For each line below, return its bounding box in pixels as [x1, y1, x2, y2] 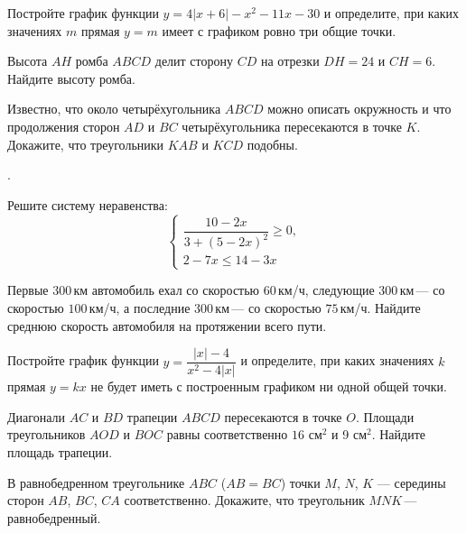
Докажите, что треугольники [7, 134, 164, 153]
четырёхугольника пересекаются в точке [182, 116, 402, 135]
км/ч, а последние [89, 298, 191, 317]
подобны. [247, 134, 298, 153]
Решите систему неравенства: [7, 195, 168, 214]
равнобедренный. [7, 508, 101, 527]
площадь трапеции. [7, 442, 113, 461]
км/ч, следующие [278, 280, 375, 299]
